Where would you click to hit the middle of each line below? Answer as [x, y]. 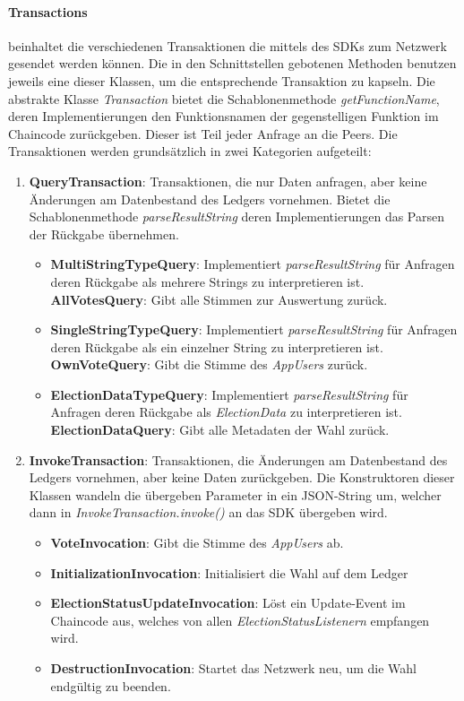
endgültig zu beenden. [111, 685]
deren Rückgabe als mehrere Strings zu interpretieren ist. [207, 281]
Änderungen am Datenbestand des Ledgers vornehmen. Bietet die [210, 199]
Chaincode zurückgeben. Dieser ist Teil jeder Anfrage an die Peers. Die [203, 133]
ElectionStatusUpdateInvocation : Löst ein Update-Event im [228, 603]
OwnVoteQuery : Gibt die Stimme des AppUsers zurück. [209, 364]
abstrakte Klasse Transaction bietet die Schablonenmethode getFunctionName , [224, 98]
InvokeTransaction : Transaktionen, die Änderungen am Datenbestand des [238, 459]
